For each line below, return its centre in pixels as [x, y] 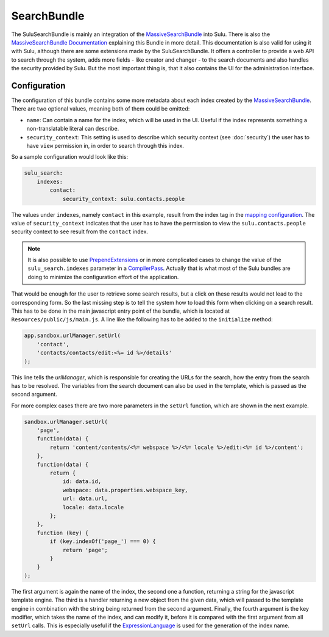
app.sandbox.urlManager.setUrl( [73, 336]
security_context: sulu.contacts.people [124, 199]
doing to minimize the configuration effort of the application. [103, 277]
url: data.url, [85, 499]
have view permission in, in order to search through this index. [105, 145]
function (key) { [63, 533]
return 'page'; [85, 550]
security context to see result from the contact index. [80, 231]
